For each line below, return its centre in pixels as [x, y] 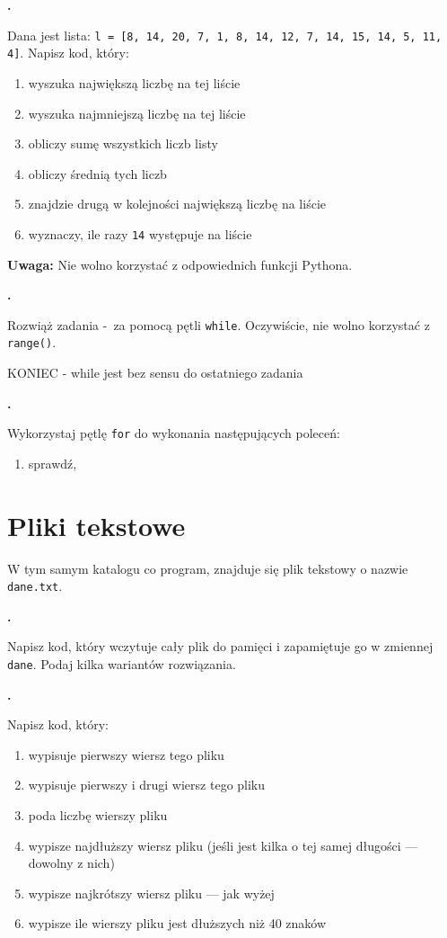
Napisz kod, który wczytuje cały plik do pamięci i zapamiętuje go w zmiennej [220, 646]
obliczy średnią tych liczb [97, 173]
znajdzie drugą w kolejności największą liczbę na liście [177, 204]
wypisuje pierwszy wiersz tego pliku [126, 754]
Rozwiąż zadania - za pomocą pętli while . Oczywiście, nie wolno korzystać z [219, 324]
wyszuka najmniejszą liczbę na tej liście [137, 113]
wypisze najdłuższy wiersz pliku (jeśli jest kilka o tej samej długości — [223, 845]
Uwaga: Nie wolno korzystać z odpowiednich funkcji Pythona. [180, 264]
